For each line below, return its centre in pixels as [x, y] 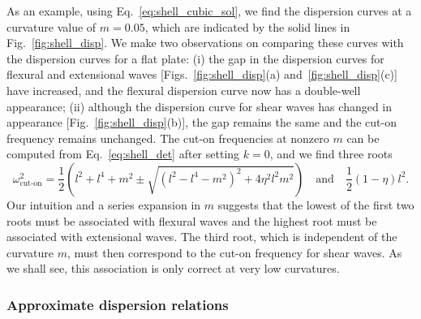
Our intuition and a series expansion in [104, 204]
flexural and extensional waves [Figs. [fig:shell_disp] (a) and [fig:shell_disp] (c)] [202, 74]
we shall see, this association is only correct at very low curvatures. [173, 268]
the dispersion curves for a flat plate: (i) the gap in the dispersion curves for [195, 58]
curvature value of [52, 26]
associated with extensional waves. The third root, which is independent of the [202, 237]
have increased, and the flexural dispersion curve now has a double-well [184, 90]
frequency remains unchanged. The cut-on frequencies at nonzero [168, 138]
